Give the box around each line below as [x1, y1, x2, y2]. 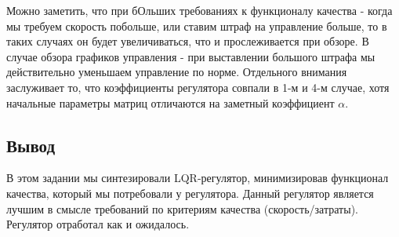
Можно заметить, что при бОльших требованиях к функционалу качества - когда [6, 2, 393, 18]
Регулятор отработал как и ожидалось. [6, 216, 190, 232]
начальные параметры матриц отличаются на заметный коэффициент [6, 94, 335, 111]
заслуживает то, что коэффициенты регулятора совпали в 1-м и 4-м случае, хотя [6, 78, 390, 95]
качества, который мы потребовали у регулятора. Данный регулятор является [6, 184, 374, 201]
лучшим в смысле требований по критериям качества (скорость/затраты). [6, 200, 358, 217]
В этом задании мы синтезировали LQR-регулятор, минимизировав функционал [6, 170, 389, 186]
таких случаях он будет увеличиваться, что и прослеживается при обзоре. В [6, 33, 369, 49]
